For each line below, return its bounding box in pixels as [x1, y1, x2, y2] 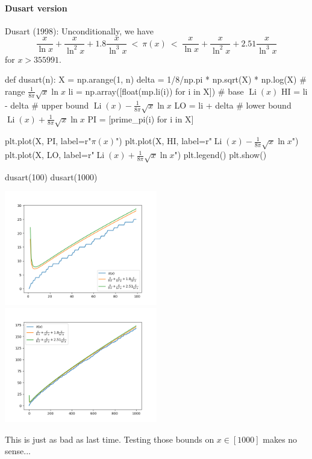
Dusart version [5, 1, 67, 14]
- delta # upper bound [5, 98, 89, 111]
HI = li [281, 84, 308, 97]
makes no [263, 432, 298, 445]
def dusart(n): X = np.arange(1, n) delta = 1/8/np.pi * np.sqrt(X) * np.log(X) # [5, 73, 307, 86]
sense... [5, 445, 31, 457]
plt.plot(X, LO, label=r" [5, 148, 95, 161]
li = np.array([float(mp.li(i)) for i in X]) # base [68, 84, 244, 97]
